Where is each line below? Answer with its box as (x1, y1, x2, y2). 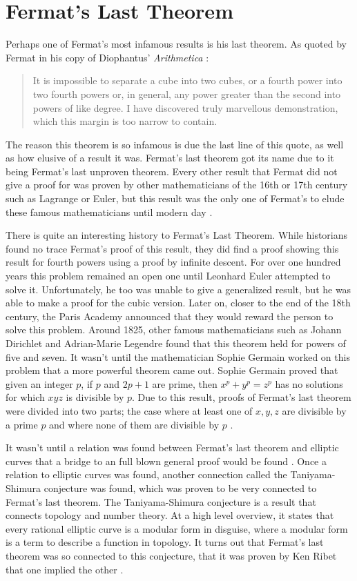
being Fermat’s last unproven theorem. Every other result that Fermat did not (6, 164, 338, 178)
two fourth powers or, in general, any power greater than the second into (32, 86, 341, 101)
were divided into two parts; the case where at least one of (6, 403, 253, 417)
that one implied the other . (6, 562, 124, 576)
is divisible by (66, 390, 124, 404)
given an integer (6, 376, 73, 391)
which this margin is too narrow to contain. (32, 114, 218, 128)
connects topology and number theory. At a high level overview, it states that (6, 508, 334, 522)
